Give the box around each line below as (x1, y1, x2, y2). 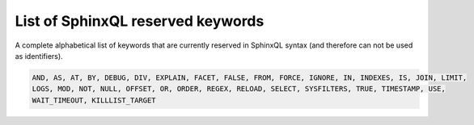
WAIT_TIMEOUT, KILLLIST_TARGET (32, 95, 157, 105)
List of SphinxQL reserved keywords (15, 12, 265, 30)
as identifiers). (15, 51, 64, 60)
